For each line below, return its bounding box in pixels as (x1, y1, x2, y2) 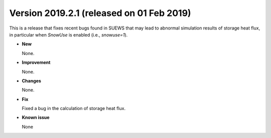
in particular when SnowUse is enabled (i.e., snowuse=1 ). (9, 31, 128, 37)
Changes (22, 77, 41, 83)
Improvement (22, 59, 51, 65)
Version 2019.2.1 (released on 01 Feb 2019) (9, 7, 191, 18)
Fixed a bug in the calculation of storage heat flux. (22, 105, 125, 111)
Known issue (22, 114, 50, 120)
